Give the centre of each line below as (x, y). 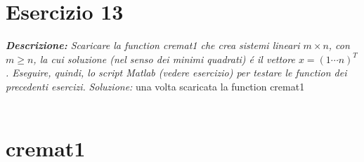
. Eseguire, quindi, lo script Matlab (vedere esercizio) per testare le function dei (176, 73)
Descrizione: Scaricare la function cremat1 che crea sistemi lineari (153, 45)
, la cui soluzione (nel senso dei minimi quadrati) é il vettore (164, 59)
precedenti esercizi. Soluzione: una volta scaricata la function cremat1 (155, 86)
